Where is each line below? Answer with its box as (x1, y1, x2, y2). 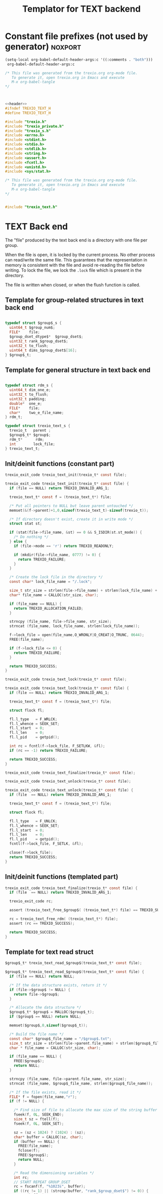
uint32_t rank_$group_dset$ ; (9, 338, 68, 344)
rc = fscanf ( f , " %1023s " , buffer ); (14, 1184, 86, 1189)
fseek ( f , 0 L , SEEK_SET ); (14, 1121, 64, 1126)
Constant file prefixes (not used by (5, 31, 148, 42)
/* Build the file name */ (9, 1031, 64, 1037)
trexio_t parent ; (9, 428, 51, 433)
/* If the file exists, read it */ (9, 1090, 81, 1095)
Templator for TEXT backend (22, 3, 141, 15)
